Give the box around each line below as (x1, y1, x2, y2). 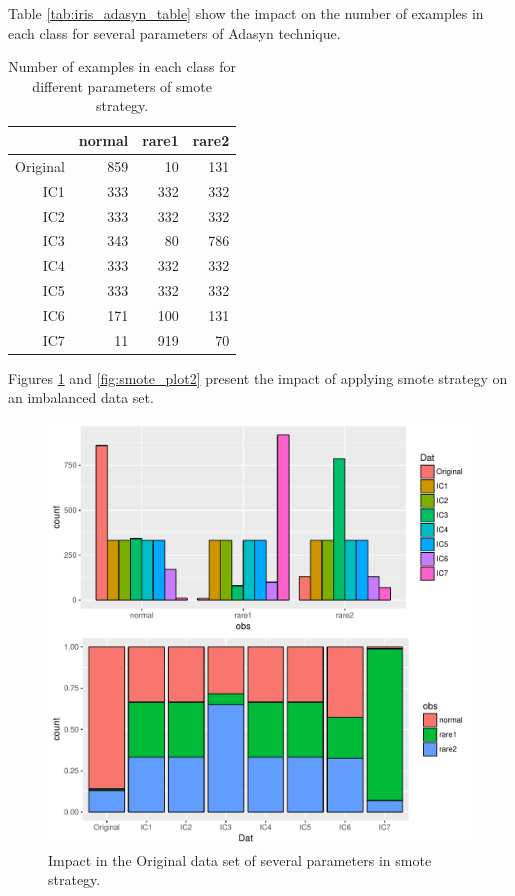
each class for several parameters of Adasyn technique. (8, 22, 341, 43)
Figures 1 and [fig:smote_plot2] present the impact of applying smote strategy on (8, 367, 508, 388)
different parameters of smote (32, 75, 212, 96)
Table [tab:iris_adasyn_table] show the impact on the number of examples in (8, 3, 484, 23)
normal (78, 129, 129, 150)
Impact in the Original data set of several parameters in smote (48, 849, 432, 870)
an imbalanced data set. (8, 387, 154, 408)
